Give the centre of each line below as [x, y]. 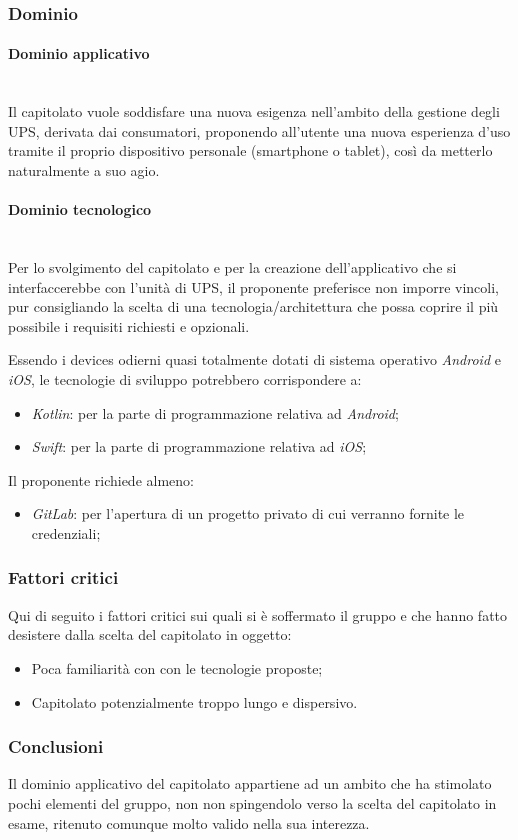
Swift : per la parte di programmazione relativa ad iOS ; [199, 446]
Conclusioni [56, 746]
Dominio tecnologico [80, 209]
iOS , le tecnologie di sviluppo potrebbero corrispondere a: [185, 378]
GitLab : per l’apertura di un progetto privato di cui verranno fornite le [248, 513]
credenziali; [66, 532]
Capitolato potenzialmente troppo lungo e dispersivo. [194, 701]
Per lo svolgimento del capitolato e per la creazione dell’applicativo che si [232, 267]
